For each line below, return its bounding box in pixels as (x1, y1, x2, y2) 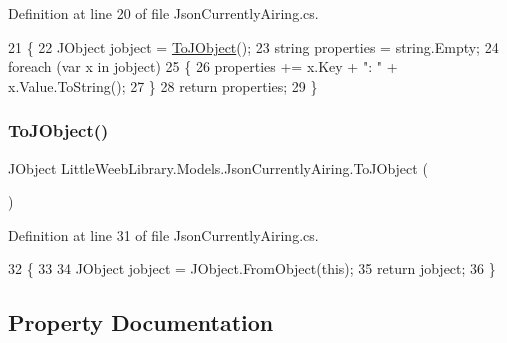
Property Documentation (8, 307, 274, 338)
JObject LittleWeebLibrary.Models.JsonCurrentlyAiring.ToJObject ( (8, 157, 428, 178)
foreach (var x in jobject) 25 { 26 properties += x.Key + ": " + (8, 56, 398, 77)
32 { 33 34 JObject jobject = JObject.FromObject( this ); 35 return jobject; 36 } (8, 258, 496, 279)
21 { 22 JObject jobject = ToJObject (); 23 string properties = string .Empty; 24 (8, 36, 499, 57)
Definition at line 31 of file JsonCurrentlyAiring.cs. (8, 224, 319, 245)
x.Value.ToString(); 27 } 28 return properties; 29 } (8, 75, 318, 96)
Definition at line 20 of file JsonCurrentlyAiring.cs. (8, 3, 319, 23)
